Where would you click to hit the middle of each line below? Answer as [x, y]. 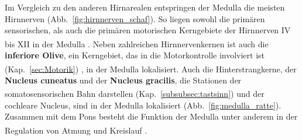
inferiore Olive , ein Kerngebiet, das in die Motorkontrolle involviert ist [135, 55]
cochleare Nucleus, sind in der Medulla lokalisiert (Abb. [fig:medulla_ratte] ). [143, 105]
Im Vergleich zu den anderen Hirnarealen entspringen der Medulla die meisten [145, 7]
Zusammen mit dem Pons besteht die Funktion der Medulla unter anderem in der [151, 116]
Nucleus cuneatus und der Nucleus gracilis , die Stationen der [123, 80]
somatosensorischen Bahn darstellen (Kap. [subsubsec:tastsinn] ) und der [135, 94]
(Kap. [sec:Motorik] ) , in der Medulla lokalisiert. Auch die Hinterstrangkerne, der [151, 69]
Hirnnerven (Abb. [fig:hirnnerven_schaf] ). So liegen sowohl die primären [135, 18]
